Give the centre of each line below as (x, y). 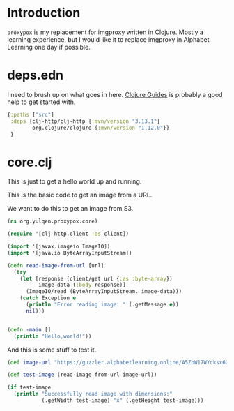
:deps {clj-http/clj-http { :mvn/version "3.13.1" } (85, 121)
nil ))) (35, 311)
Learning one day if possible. (49, 47)
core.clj (30, 162)
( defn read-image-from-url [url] (56, 266)
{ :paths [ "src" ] (31, 114)
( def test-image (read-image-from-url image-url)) (82, 375)
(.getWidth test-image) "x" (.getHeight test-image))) (123, 401)
